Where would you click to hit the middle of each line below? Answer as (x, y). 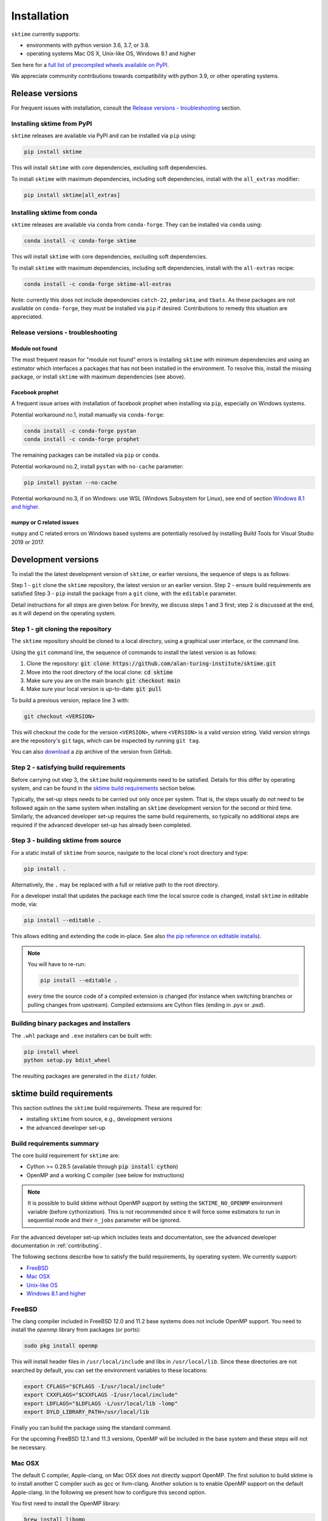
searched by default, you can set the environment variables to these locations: (109, 1370)
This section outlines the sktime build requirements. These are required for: (107, 1108)
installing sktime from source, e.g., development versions (99, 1119)
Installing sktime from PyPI (52, 124)
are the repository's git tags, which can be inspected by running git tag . (106, 741)
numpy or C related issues (45, 522)
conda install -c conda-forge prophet (82, 439)
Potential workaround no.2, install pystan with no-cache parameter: (97, 466)
